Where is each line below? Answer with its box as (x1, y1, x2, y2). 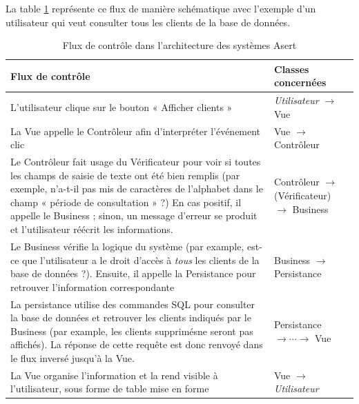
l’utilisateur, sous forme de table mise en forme (10, 381, 209, 396)
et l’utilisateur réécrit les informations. (10, 222, 173, 236)
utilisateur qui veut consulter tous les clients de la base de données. (6, 14, 291, 29)
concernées (274, 75, 327, 90)
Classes (274, 61, 309, 76)
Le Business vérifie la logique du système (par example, (10, 239, 244, 253)
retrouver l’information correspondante (10, 279, 175, 294)
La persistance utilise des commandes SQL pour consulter (10, 296, 255, 311)
